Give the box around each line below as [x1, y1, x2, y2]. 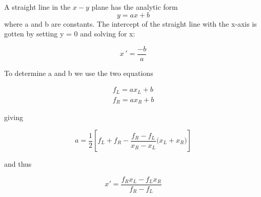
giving [4, 112, 23, 123]
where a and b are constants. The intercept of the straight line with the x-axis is [4, 18, 257, 29]
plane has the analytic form [91, 2, 178, 12]
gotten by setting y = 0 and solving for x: [4, 28, 135, 39]
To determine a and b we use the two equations [4, 67, 153, 78]
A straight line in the [4, 2, 71, 12]
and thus [4, 159, 32, 169]
